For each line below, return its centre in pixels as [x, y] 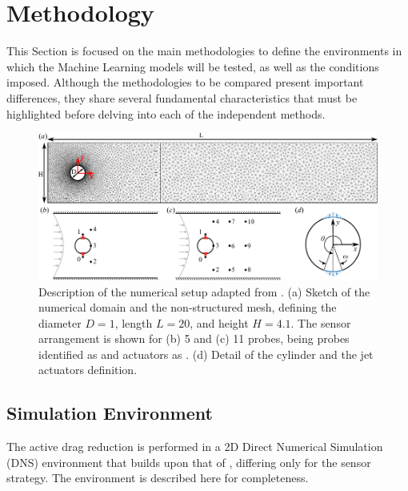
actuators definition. [88, 370]
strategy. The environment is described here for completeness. [158, 478]
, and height [219, 322]
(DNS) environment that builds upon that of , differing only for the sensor [189, 462]
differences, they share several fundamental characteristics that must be [182, 97]
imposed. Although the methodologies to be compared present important [185, 82]
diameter [60, 322]
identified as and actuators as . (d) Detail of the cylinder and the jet [206, 354]
